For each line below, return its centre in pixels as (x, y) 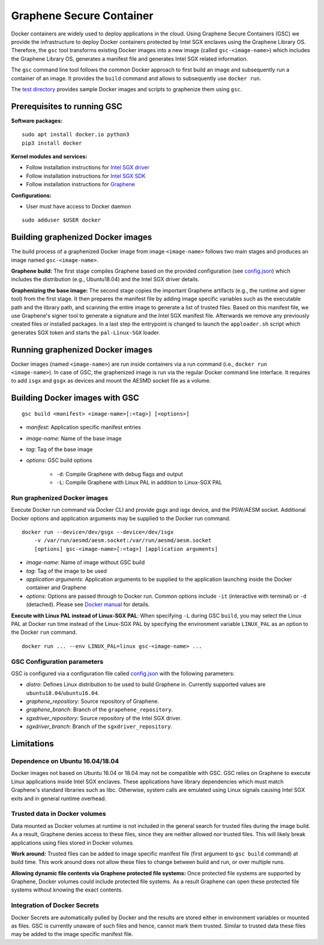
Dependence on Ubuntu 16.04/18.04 (65, 761)
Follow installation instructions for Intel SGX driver (88, 168)
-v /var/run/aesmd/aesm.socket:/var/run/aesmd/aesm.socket (123, 540)
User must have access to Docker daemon (79, 206)
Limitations (32, 744)
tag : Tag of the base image (59, 449)
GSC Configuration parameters (57, 661)
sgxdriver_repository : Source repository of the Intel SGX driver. (104, 718)
